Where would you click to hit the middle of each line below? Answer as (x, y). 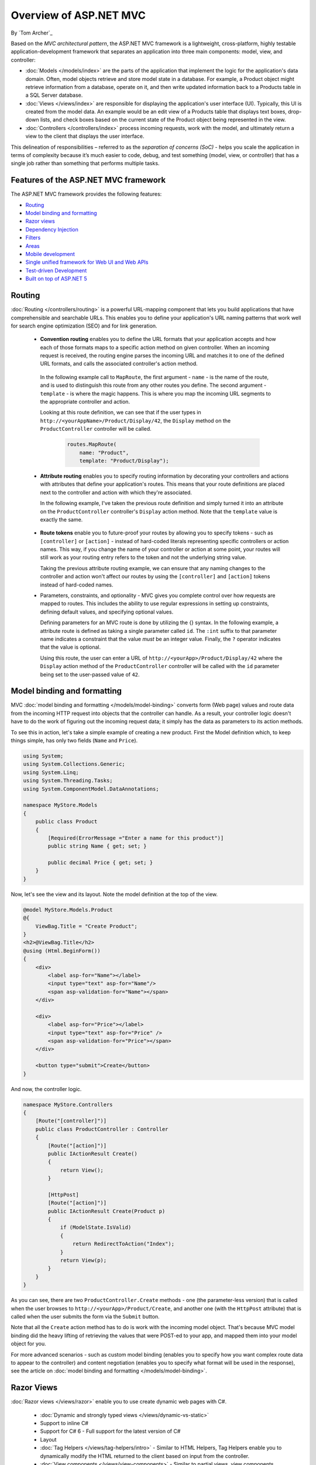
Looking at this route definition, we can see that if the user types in (121, 413)
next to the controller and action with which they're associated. (116, 492)
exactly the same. (61, 519)
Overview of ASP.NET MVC (78, 15)
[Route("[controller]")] (71, 1121)
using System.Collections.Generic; (74, 764)
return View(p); (83, 1260)
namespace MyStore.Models (60, 805)
